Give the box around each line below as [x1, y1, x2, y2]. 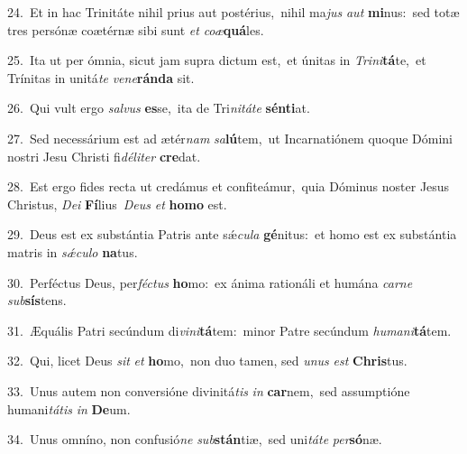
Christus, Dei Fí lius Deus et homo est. [7, 194, 227, 213]
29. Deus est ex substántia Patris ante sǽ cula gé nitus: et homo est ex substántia [7, 225, 457, 244]
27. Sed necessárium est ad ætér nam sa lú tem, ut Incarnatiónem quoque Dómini [7, 128, 453, 147]
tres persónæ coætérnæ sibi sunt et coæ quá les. [7, 20, 264, 39]
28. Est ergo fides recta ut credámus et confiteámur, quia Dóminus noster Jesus [7, 177, 450, 196]
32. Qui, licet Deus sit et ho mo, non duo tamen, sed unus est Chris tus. [7, 351, 407, 370]
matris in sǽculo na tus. [7, 242, 138, 261]
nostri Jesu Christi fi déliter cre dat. [7, 146, 201, 165]
